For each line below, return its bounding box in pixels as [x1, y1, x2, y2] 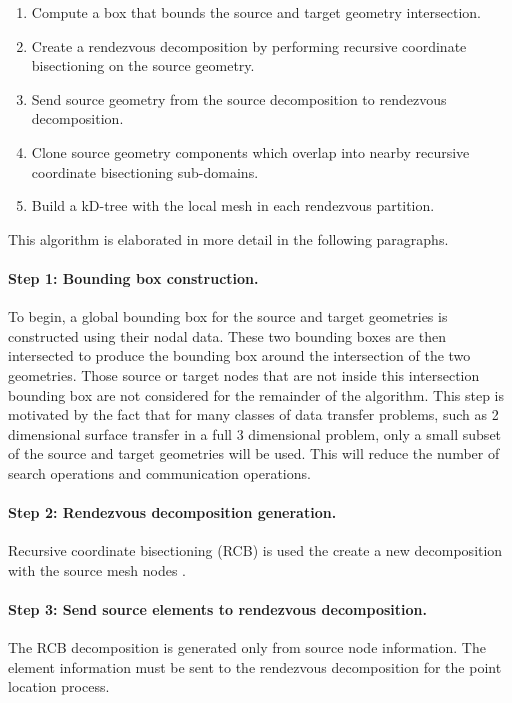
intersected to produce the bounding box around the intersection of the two [8, 345, 471, 366]
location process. [8, 676, 110, 697]
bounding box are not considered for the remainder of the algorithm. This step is [8, 384, 505, 405]
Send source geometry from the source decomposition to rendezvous [31, 88, 447, 109]
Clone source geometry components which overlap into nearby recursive [31, 141, 470, 162]
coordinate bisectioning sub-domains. [31, 161, 259, 182]
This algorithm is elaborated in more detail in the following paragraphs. [8, 228, 449, 249]
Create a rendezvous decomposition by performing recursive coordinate [31, 35, 467, 56]
